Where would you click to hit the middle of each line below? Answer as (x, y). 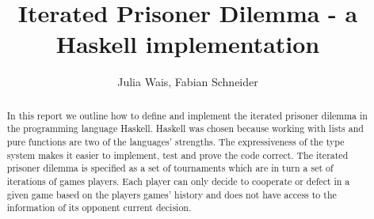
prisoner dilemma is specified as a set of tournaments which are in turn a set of (170, 168)
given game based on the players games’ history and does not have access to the (172, 194)
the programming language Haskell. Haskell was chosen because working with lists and (185, 128)
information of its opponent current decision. (99, 208)
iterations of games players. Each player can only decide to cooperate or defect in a (178, 181)
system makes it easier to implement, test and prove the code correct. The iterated (177, 155)
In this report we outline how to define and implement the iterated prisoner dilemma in (187, 115)
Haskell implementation (188, 44)
